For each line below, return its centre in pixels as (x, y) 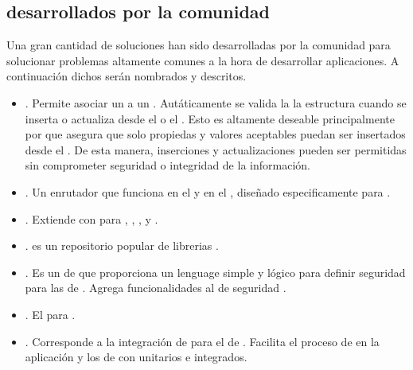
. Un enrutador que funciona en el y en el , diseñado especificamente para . (208, 191)
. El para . (50, 314)
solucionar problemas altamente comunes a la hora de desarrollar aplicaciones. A (203, 60)
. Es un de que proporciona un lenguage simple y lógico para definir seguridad (215, 272)
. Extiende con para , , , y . (92, 218)
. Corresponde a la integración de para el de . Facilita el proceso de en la (202, 341)
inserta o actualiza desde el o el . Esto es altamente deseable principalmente (210, 118)
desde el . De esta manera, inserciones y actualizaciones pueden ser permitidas (216, 149)
